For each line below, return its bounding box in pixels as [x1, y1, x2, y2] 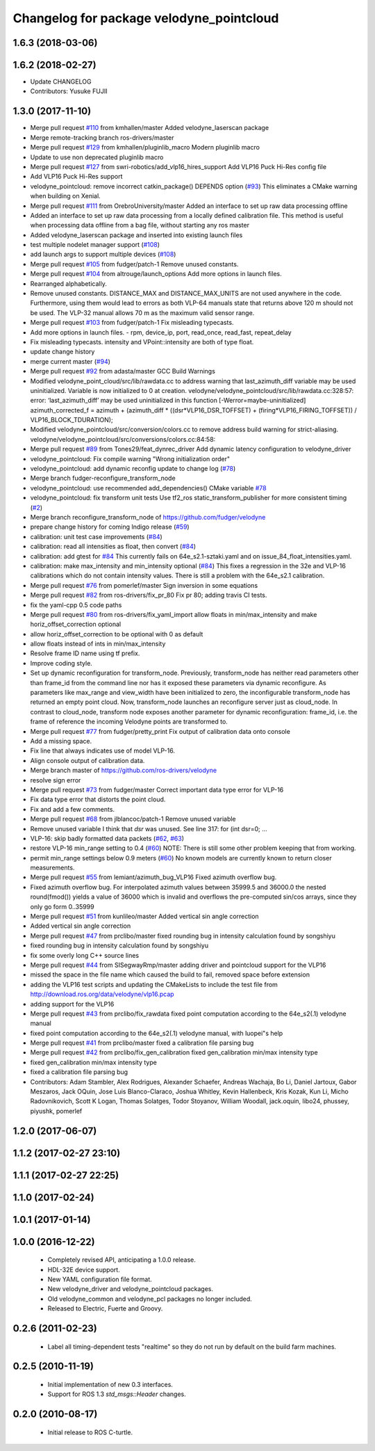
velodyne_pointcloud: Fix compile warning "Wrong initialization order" [30, 454, 231, 463]
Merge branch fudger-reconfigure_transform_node [30, 474, 176, 483]
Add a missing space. [30, 737, 92, 745]
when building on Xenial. [30, 192, 101, 200]
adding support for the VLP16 [30, 1000, 115, 1008]
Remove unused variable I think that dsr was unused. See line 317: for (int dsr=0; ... [30, 824, 267, 833]
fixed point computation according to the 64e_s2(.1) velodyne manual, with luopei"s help [30, 1029, 283, 1037]
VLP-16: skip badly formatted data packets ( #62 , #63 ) [30, 834, 184, 842]
